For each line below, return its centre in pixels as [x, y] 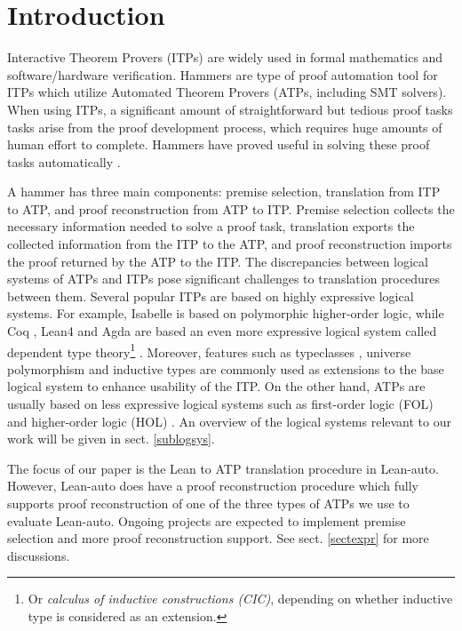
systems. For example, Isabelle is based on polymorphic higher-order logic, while [226, 313]
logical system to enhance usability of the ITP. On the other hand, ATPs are [216, 386]
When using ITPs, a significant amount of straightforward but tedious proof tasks [230, 109]
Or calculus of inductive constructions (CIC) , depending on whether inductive [240, 599]
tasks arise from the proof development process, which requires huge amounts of [225, 127]
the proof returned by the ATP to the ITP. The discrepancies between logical [218, 261]
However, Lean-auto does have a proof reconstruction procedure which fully [213, 486]
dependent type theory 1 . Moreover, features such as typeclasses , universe [209, 350]
